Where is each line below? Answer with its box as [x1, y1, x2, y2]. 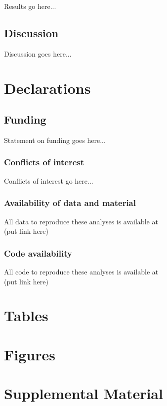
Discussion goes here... [4, 48, 72, 59]
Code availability [4, 247, 72, 259]
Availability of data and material [4, 197, 136, 209]
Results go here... [4, 1, 56, 11]
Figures [4, 344, 55, 364]
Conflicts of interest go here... [4, 175, 93, 186]
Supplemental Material [4, 383, 163, 404]
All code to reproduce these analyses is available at [4, 267, 159, 276]
